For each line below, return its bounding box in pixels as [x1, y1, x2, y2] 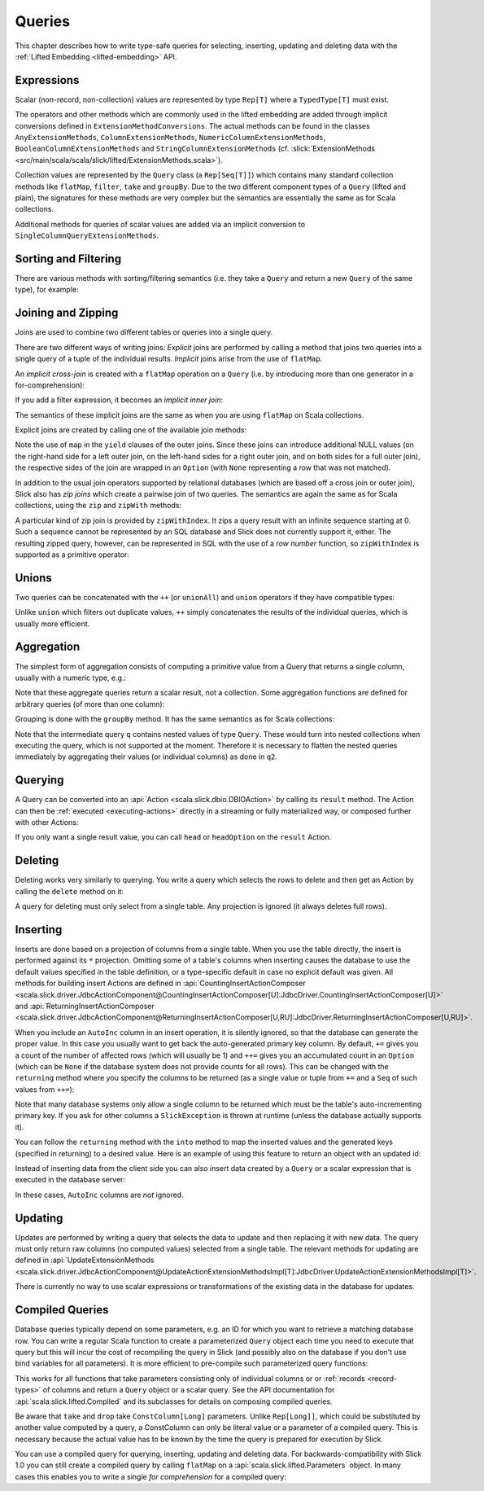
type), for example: [15, 285, 79, 295]
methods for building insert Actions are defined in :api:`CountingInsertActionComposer [15, 978, 307, 989]
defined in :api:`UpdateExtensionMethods [15, 1255, 155, 1265]
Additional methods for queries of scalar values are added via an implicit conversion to [15, 219, 305, 229]
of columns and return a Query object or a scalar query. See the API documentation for [42, 1385, 335, 1395]
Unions [15, 571, 52, 585]
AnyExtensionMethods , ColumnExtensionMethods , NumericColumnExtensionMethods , [15, 133, 326, 143]
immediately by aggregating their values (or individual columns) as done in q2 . [15, 752, 278, 761]
